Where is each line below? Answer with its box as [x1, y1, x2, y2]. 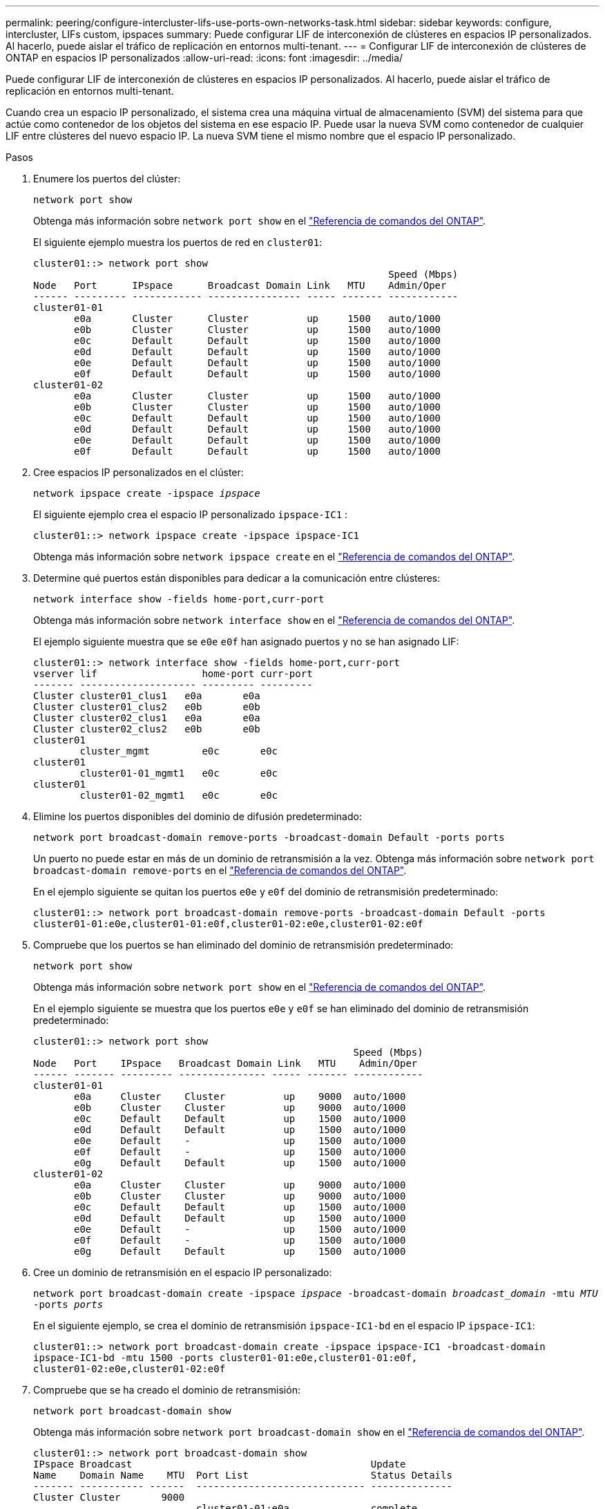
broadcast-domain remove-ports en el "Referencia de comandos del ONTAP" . [33, 864, 407, 876]
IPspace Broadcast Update [33, 1459, 406, 1470]
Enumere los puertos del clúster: [33, 173, 181, 184]
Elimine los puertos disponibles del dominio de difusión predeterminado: [33, 810, 362, 822]
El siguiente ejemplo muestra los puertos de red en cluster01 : [33, 236, 323, 248]
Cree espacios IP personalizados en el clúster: [33, 466, 244, 478]
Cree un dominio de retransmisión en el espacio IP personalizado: [33, 1266, 332, 1278]
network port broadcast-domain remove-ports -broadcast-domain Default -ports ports [33, 832, 505, 843]
